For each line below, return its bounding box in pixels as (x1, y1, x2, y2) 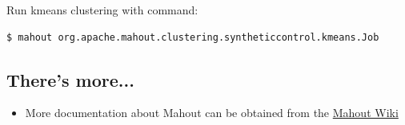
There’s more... (6, 67, 134, 92)
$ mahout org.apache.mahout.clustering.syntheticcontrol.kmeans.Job (6, 31, 379, 43)
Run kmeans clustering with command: (6, 2, 198, 18)
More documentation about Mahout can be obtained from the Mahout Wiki (25, 104, 399, 121)
